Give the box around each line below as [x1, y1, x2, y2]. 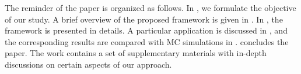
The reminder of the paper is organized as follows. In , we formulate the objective [5, 2, 296, 13]
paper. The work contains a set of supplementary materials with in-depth [5, 47, 267, 59]
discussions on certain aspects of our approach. [5, 58, 172, 70]
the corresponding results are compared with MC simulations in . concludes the [5, 35, 289, 47]
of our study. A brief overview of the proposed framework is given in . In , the [5, 13, 283, 25]
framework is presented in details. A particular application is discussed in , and [5, 24, 288, 36]
